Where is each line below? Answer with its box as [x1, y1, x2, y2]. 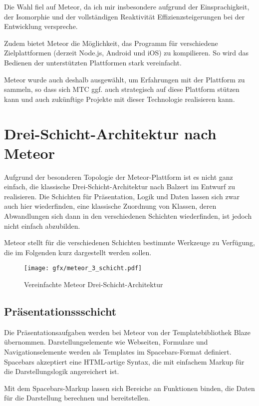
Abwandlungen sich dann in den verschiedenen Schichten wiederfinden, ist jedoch [4, 211, 252, 221]
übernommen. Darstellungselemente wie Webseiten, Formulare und [4, 337, 208, 347]
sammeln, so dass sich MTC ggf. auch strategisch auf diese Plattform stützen [4, 84, 240, 94]
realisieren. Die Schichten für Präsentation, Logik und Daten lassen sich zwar [4, 191, 240, 201]
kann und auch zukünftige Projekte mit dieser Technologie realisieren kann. [4, 93, 235, 104]
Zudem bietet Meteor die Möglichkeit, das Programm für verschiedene [4, 37, 218, 48]
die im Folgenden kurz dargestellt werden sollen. [4, 247, 152, 257]
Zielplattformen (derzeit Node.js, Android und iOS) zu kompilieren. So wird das [4, 47, 249, 58]
